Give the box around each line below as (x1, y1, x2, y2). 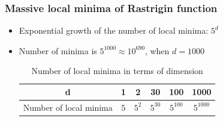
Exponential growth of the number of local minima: (19, 24, 209, 37)
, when (144, 44, 170, 57)
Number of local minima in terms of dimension (31, 64, 203, 77)
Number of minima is (19, 44, 97, 57)
